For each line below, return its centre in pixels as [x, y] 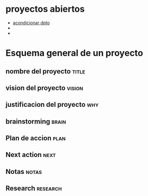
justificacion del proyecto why [52, 105]
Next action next [31, 155]
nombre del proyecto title [45, 71]
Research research [34, 188]
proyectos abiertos [45, 9]
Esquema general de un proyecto [74, 53]
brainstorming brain [36, 121]
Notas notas [24, 172]
